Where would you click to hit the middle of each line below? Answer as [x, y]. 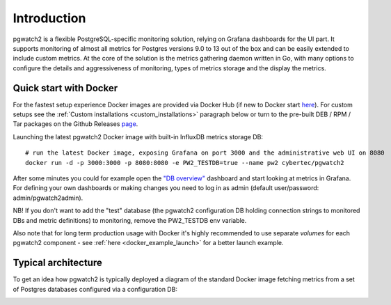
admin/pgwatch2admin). [48, 198]
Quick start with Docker [65, 88]
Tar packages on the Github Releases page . [75, 124]
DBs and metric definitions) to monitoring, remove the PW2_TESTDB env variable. [130, 220]
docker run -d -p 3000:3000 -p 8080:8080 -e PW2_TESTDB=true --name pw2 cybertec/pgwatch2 [185, 163]
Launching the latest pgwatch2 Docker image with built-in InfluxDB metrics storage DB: [138, 136]
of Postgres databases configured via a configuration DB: [95, 289]
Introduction [49, 18]
